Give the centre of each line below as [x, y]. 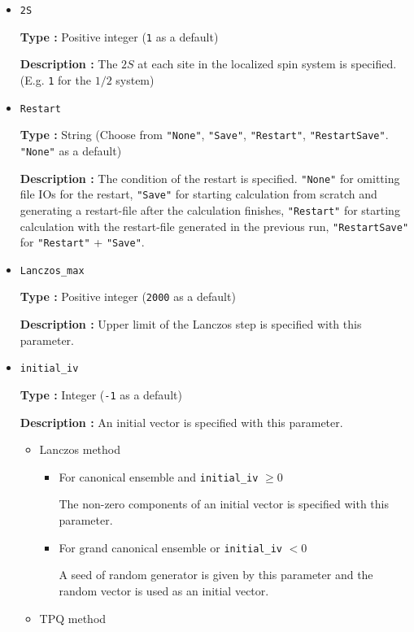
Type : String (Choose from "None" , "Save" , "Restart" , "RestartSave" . [204, 135]
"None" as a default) [71, 150]
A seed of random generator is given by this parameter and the [216, 575]
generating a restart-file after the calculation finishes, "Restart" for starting [210, 209]
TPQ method [73, 618]
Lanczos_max [52, 270]
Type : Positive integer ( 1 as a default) [119, 36]
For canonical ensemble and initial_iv [159, 476]
